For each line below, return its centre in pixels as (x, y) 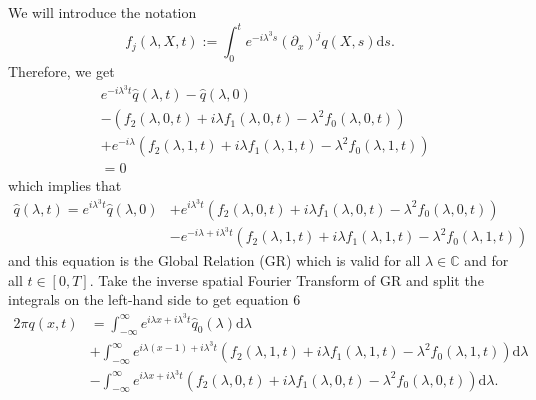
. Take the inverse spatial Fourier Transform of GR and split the (286, 279)
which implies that (65, 185)
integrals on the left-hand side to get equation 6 (154, 299)
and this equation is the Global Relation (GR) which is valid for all (214, 260)
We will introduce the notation (102, 12)
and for (486, 260)
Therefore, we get (61, 70)
